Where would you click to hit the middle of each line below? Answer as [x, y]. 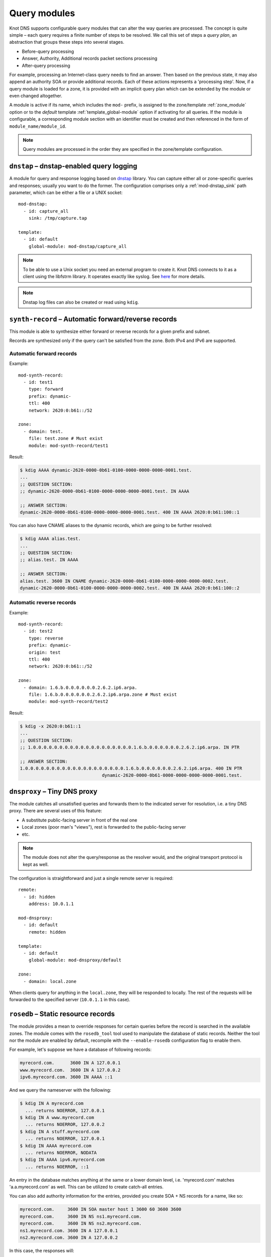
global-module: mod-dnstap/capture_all [78, 246]
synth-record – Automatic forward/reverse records [93, 319]
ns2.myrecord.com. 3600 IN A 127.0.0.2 [69, 1237]
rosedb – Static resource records [62, 1014]
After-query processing [46, 65]
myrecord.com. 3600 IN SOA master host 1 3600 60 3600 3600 [101, 1209]
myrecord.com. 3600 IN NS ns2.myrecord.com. [81, 1224]
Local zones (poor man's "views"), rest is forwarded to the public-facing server [104, 827]
